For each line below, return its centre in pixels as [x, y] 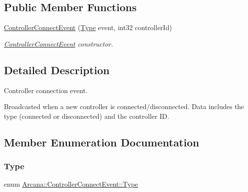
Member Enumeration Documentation [102, 142]
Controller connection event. [46, 90]
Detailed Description [57, 70]
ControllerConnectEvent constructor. [59, 43]
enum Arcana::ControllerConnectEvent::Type [71, 184]
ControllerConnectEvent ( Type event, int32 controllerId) [88, 27]
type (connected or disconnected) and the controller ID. [87, 116]
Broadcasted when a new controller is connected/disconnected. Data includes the [124, 106]
